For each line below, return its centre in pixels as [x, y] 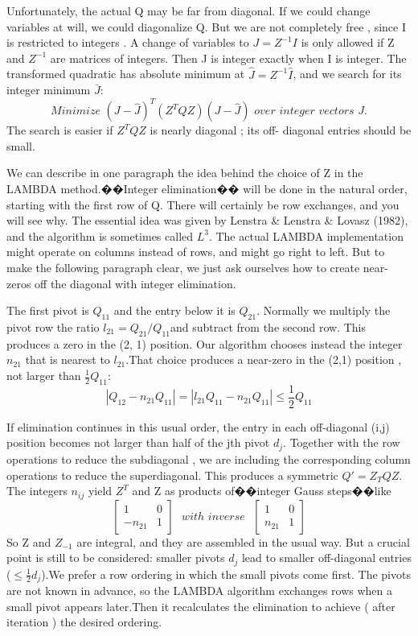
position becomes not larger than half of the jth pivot [138, 442]
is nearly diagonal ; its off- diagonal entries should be [281, 130]
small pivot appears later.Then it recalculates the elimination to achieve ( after [201, 606]
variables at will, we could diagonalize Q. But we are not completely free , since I [207, 26]
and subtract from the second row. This [268, 327]
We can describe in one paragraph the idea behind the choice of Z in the [185, 173]
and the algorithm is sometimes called [100, 235]
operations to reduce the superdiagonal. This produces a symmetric [172, 475]
